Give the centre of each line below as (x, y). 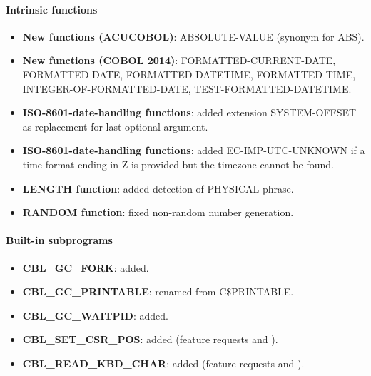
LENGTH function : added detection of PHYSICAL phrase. (158, 188)
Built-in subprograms (59, 240)
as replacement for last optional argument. (115, 126)
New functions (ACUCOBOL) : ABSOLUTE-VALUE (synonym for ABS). (193, 36)
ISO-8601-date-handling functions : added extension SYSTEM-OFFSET (189, 112)
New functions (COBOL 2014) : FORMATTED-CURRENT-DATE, (179, 60)
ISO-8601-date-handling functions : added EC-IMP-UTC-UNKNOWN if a (194, 150)
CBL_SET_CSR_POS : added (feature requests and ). (150, 339)
